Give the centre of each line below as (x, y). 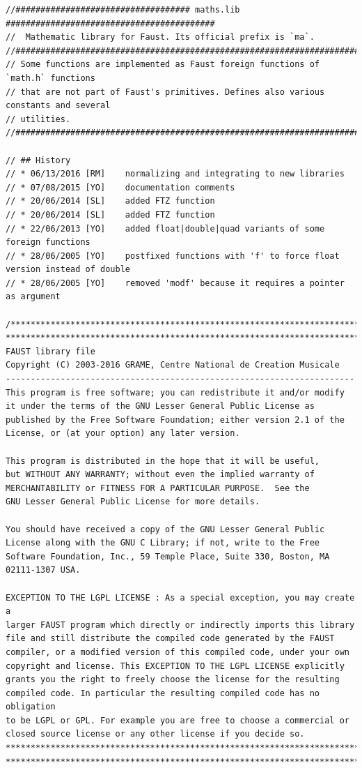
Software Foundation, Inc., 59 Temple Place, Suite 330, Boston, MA (168, 556)
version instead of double (68, 270)
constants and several (58, 106)
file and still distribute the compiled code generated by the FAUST (170, 639)
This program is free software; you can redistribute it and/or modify (175, 392)
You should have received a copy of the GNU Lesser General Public (165, 529)
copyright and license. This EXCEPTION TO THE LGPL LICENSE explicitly (175, 666)
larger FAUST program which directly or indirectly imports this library (180, 625)
